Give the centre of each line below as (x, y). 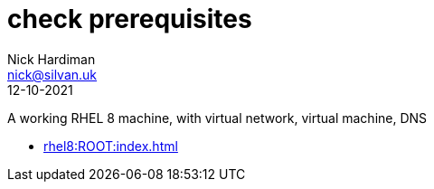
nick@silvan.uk (52, 74)
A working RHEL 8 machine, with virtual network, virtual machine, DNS (217, 118)
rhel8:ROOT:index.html (111, 146)
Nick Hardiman (52, 59)
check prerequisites (130, 19)
